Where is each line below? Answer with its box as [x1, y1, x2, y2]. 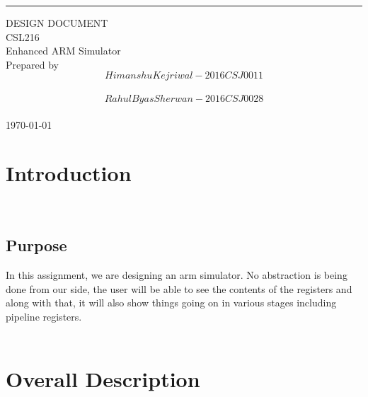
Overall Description [6, 364, 200, 393]
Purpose [6, 234, 67, 256]
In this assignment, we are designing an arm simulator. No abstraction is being [6, 267, 347, 282]
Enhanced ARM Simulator [6, 43, 121, 58]
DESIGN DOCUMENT [6, 16, 108, 30]
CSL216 [6, 29, 40, 44]
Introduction [6, 159, 132, 188]
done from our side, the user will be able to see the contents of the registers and [6, 281, 352, 296]
